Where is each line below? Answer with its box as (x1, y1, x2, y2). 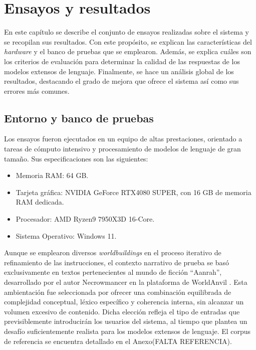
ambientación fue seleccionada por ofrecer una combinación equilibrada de (4, 286, 231, 297)
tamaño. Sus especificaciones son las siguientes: (4, 153, 148, 163)
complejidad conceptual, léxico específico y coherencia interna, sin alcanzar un (4, 296, 244, 307)
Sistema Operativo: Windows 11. (16, 230, 117, 241)
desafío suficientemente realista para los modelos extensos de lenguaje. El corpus (4, 325, 251, 336)
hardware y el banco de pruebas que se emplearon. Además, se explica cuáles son (4, 46, 251, 57)
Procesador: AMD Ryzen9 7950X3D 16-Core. (16, 214, 155, 224)
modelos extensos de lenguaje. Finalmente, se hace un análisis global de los (4, 66, 234, 76)
